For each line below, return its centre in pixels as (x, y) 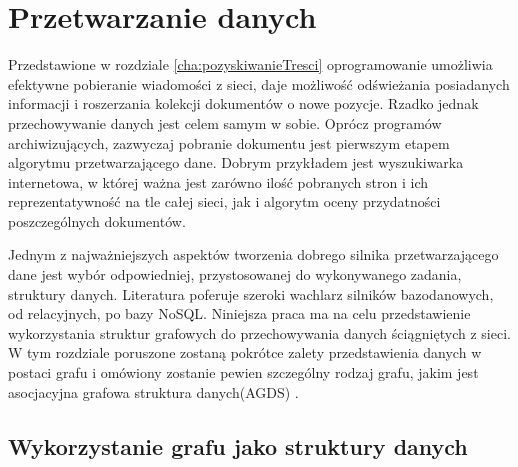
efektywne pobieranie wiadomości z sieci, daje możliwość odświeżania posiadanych (259, 83)
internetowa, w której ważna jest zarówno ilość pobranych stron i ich (218, 181)
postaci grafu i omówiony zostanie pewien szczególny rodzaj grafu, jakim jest (243, 372)
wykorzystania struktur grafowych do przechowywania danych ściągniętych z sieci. (259, 332)
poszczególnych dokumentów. (97, 220)
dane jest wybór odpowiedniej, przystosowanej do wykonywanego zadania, (235, 274)
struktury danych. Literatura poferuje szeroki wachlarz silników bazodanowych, (251, 293)
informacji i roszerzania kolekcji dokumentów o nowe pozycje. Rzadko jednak (243, 103)
